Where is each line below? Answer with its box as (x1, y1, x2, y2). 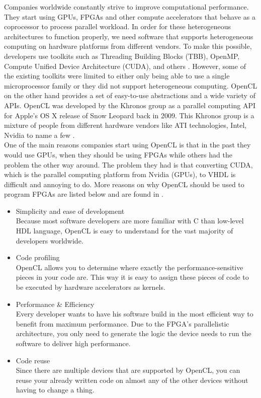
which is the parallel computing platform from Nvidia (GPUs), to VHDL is (4, 169, 236, 180)
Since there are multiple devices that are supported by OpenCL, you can (16, 365, 240, 375)
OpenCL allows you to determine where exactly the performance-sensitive (16, 262, 243, 272)
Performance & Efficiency (16, 298, 95, 309)
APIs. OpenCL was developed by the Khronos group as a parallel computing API (4, 100, 255, 110)
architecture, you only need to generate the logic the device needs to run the (16, 328, 251, 339)
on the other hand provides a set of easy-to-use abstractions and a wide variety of (4, 90, 255, 101)
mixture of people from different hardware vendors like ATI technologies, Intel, (4, 120, 247, 130)
